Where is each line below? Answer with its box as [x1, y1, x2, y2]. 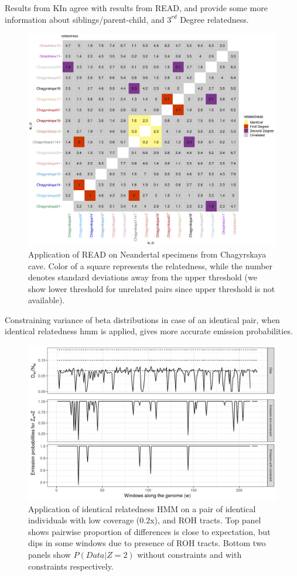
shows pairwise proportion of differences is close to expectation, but [28, 525, 271, 537]
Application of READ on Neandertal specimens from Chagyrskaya [28, 248, 267, 260]
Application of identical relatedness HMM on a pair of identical [28, 502, 256, 515]
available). [28, 294, 65, 306]
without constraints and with [137, 548, 242, 561]
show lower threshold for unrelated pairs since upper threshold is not [28, 282, 275, 294]
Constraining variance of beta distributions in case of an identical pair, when [5, 313, 280, 325]
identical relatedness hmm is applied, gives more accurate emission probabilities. [5, 325, 293, 337]
